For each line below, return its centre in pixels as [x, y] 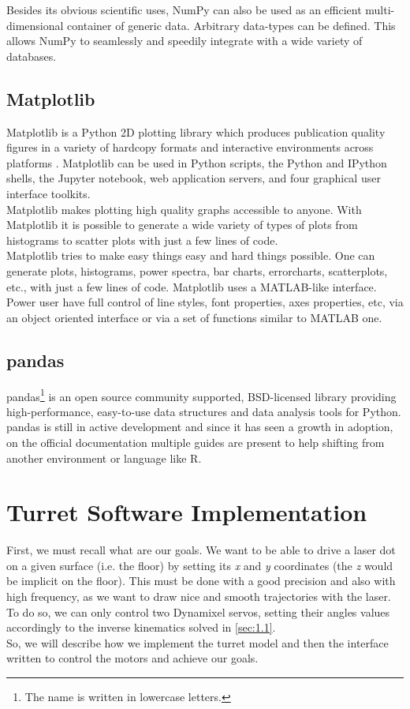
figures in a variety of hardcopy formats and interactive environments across [190, 147]
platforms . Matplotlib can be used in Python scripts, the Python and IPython [197, 162]
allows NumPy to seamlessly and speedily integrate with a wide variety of [184, 41]
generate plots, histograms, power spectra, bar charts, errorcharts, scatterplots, [197, 270]
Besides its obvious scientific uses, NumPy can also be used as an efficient [184, 9]
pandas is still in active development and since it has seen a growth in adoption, [200, 427]
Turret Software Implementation [187, 512]
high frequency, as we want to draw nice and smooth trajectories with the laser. [199, 596]
